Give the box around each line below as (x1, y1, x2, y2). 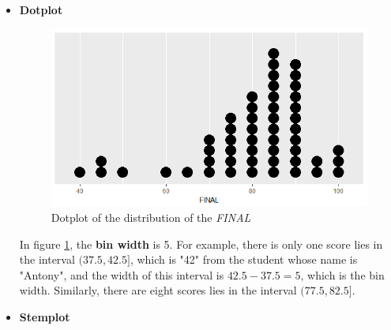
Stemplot (19, 308, 70, 324)
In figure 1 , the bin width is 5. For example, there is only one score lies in (19, 235, 383, 252)
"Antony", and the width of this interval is (19, 266, 224, 283)
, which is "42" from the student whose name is (130, 251, 358, 268)
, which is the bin (300, 266, 385, 283)
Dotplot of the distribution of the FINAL (51, 208, 251, 225)
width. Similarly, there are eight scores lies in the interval (19, 282, 297, 298)
